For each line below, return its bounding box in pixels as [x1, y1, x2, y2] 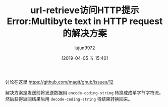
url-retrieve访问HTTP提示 [30, 5, 140, 16]
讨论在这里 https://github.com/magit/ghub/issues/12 [5, 79, 114, 85]
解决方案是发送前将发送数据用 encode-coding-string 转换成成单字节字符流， [5, 89, 164, 95]
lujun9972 [74, 45, 95, 51]
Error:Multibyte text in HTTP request [7, 16, 163, 27]
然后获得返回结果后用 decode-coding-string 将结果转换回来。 [5, 96, 133, 102]
